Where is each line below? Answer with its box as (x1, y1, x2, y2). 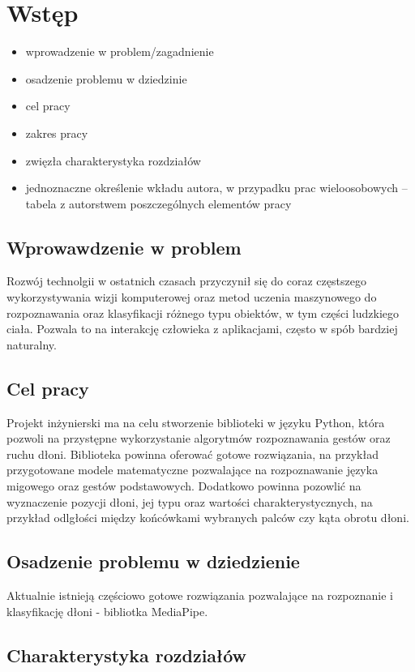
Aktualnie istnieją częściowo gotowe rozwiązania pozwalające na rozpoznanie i (6, 587, 393, 604)
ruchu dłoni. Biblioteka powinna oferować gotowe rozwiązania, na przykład (6, 445, 379, 462)
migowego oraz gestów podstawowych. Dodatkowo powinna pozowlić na (6, 477, 362, 494)
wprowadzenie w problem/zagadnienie (25, 43, 214, 60)
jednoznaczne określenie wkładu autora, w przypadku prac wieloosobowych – (25, 179, 408, 196)
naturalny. (6, 336, 57, 353)
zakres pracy (25, 124, 88, 141)
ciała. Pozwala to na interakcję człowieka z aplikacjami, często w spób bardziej (6, 320, 398, 337)
